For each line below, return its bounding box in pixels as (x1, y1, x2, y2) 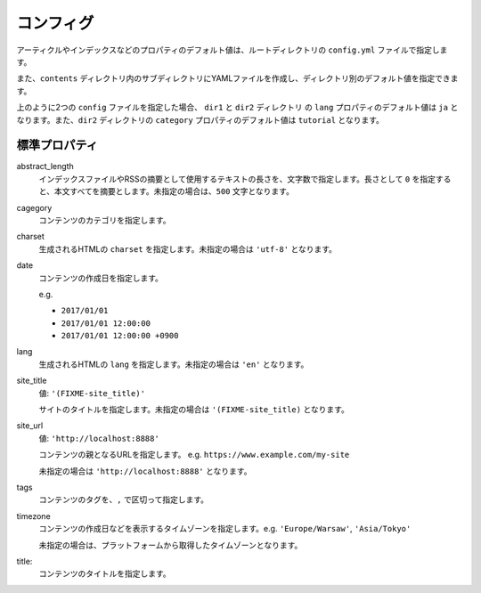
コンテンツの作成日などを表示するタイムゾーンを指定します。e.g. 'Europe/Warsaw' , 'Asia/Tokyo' (38, 524, 412, 534)
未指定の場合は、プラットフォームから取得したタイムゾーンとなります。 (38, 540, 303, 550)
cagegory (16, 202, 53, 213)
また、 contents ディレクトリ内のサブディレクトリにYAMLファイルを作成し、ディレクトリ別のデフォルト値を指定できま (16, 73, 459, 84)
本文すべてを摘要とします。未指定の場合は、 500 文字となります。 (53, 186, 294, 197)
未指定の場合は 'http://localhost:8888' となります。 (38, 466, 252, 476)
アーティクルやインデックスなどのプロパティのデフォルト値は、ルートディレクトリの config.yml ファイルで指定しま (16, 45, 448, 55)
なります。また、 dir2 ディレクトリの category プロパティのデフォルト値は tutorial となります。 (16, 114, 385, 125)
